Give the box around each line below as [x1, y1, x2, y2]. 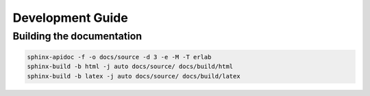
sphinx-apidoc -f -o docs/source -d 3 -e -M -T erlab [27, 53, 212, 61]
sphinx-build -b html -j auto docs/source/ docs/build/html [27, 63, 234, 71]
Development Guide [12, 10, 128, 25]
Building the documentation [12, 30, 143, 42]
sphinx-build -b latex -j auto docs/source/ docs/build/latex [27, 72, 241, 80]
